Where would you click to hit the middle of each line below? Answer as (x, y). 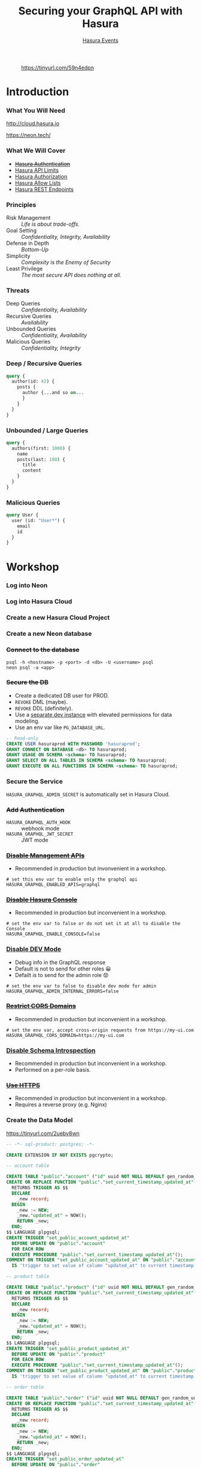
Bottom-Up (35, 250)
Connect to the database (43, 650)
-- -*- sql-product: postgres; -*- (51, 1144)
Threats (18, 290)
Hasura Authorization (41, 176)
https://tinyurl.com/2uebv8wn (43, 1133)
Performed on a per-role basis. (53, 1070)
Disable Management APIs (45, 856)
